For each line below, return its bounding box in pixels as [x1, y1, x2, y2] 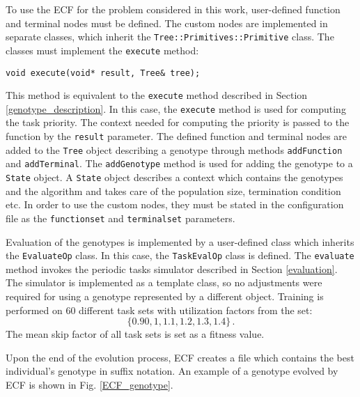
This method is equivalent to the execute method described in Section [6, 88, 308, 102]
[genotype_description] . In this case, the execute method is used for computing [6, 101, 346, 116]
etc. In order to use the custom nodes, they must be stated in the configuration [6, 197, 344, 212]
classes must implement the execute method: [6, 42, 199, 57]
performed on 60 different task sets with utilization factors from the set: [6, 302, 313, 317]
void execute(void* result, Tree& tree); [6, 68, 201, 78]
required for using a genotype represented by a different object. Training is [6, 288, 324, 303]
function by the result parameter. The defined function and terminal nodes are [6, 129, 347, 143]
